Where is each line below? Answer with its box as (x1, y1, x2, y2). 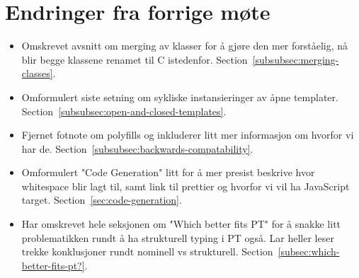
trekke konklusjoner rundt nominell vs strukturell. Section (21, 244, 273, 259)
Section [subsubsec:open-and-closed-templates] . (21, 103, 227, 118)
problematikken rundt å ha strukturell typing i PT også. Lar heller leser (21, 230, 334, 245)
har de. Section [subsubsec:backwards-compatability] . (21, 141, 253, 156)
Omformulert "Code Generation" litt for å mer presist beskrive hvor (21, 165, 315, 180)
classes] (21, 66, 53, 81)
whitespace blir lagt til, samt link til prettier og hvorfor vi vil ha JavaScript (21, 178, 350, 193)
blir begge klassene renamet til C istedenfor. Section (21, 52, 248, 66)
